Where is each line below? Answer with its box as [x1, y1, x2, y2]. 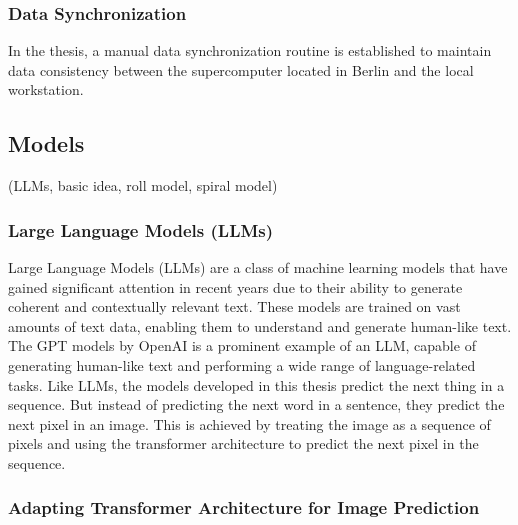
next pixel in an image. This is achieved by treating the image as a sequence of [8, 413, 491, 434]
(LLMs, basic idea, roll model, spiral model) [8, 175, 278, 196]
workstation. [8, 79, 84, 100]
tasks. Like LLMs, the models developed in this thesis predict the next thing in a [8, 374, 505, 395]
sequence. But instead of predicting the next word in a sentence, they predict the [8, 394, 505, 415]
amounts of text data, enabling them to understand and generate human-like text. [8, 315, 512, 336]
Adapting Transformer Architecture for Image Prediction [8, 495, 480, 520]
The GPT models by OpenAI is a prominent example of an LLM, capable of [8, 335, 476, 356]
